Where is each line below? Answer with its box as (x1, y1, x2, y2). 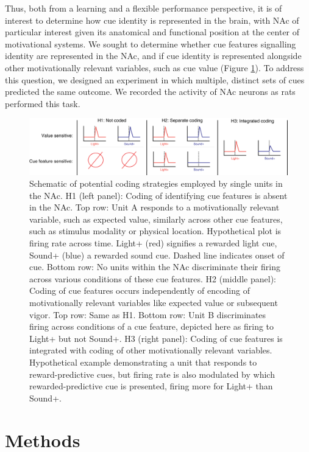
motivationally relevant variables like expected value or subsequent (29, 296, 278, 309)
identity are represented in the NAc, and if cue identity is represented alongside (5, 49, 302, 62)
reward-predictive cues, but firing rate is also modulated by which (29, 367, 275, 380)
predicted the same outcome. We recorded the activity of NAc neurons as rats (5, 85, 296, 98)
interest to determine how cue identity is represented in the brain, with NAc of (5, 13, 299, 26)
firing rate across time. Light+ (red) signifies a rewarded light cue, (29, 237, 277, 249)
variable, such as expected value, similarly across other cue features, (29, 212, 283, 225)
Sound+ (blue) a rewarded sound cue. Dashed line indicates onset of (29, 248, 285, 261)
